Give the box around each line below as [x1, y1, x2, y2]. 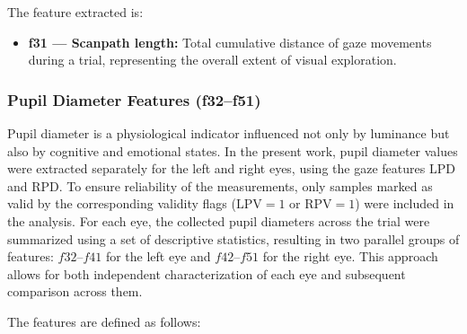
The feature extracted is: [7, 3, 144, 21]
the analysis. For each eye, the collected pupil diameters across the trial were [7, 211, 430, 230]
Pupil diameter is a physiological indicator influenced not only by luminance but [7, 124, 450, 142]
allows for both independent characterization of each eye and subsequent [7, 264, 406, 283]
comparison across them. [7, 282, 143, 301]
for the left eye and [105, 247, 211, 266]
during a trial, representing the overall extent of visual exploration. [28, 50, 397, 69]
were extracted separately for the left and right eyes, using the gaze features [7, 159, 426, 178]
